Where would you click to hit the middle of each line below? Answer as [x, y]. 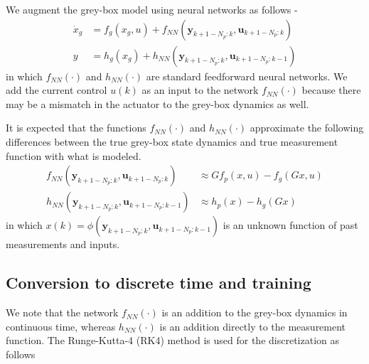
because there [331, 90]
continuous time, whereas [61, 326]
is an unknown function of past [290, 225]
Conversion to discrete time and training [159, 283]
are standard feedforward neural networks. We [247, 76]
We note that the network [62, 312]
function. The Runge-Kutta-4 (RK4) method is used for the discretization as [172, 340]
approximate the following [307, 128]
